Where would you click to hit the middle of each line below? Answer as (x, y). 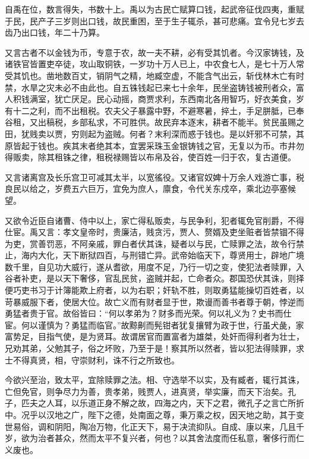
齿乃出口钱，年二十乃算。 (55, 32)
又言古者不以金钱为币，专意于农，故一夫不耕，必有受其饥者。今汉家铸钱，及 (154, 52)
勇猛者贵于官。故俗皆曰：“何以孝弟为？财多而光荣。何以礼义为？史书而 (144, 313)
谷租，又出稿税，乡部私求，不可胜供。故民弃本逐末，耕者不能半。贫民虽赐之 (154, 122)
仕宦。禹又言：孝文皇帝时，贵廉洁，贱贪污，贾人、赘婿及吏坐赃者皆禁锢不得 (154, 232)
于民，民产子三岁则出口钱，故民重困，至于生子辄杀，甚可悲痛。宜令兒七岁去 (154, 20)
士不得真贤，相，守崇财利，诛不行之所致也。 (92, 360)
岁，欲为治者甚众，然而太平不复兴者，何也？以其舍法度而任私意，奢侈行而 (150, 438)
